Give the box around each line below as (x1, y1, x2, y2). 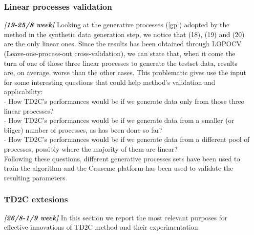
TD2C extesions (4, 193, 68, 205)
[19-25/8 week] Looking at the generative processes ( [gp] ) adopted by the (4, 20, 230, 30)
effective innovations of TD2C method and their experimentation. (4, 222, 200, 232)
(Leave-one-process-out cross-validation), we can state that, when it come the (4, 48, 235, 58)
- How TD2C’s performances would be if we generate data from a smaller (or (4, 115, 234, 125)
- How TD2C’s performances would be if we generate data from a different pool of (4, 134, 250, 144)
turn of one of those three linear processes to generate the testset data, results (4, 58, 237, 68)
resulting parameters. (4, 172, 67, 182)
